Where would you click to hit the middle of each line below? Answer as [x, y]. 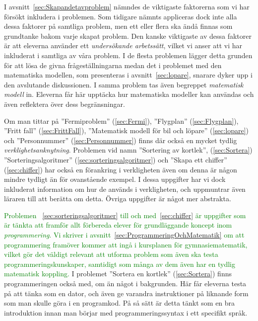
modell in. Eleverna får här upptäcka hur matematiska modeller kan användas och [129, 94]
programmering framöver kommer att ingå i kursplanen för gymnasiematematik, [126, 244]
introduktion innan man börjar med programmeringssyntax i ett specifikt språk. [126, 312]
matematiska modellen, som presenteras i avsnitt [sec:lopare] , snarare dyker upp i [128, 75]
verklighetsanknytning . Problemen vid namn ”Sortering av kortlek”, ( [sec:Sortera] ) [128, 150]
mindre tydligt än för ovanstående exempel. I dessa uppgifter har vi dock [115, 179]
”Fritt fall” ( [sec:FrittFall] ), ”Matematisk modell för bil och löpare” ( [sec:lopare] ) [127, 130]
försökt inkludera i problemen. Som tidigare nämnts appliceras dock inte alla [121, 16]
